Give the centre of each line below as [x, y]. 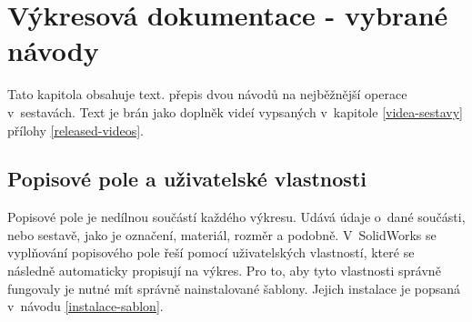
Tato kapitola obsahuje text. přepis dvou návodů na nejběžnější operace [207, 94]
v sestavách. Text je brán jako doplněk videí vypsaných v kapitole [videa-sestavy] [235, 111]
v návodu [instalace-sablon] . [85, 306]
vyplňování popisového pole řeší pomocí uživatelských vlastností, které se [211, 252]
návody [53, 50]
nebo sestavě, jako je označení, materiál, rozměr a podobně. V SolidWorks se [222, 234]
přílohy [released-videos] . [75, 130]
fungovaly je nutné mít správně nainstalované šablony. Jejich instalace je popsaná [234, 288]
